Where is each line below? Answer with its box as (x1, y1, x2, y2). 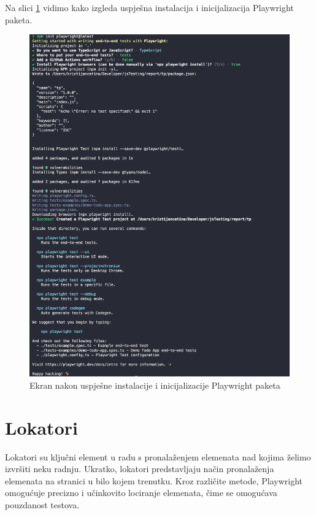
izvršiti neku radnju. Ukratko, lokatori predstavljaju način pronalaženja (5, 462, 274, 475)
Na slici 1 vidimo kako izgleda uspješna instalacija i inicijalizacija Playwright (5, 1, 294, 13)
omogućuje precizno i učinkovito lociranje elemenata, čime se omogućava (5, 486, 277, 499)
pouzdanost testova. (5, 498, 80, 511)
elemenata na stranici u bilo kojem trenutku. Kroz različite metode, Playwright (5, 474, 303, 487)
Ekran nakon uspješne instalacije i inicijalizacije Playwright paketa (29, 378, 280, 391)
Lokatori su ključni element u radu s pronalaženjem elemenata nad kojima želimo (5, 450, 311, 463)
